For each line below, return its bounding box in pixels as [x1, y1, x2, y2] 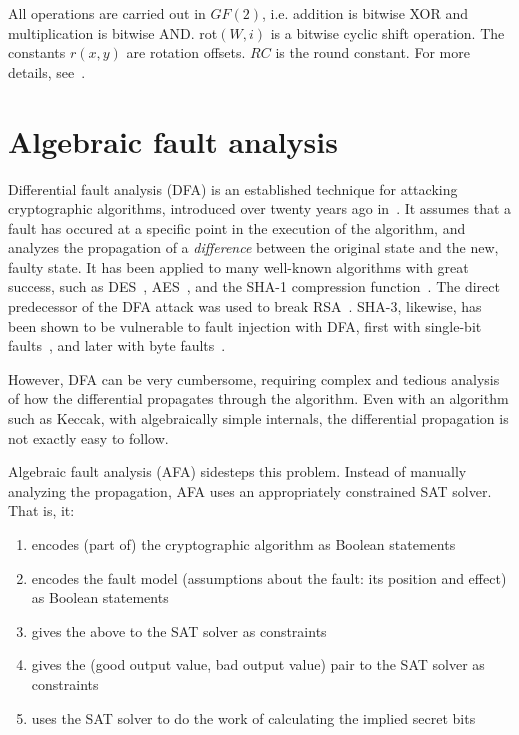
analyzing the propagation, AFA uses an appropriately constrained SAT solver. [8, 480, 492, 501]
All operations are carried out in [8, 3, 206, 23]
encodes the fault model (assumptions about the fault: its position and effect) [31, 567, 507, 588]
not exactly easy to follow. [8, 427, 169, 448]
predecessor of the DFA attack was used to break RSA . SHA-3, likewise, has [8, 296, 482, 317]
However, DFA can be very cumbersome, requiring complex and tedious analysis [8, 368, 500, 389]
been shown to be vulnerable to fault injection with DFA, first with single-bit [8, 315, 482, 336]
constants [8, 42, 66, 63]
